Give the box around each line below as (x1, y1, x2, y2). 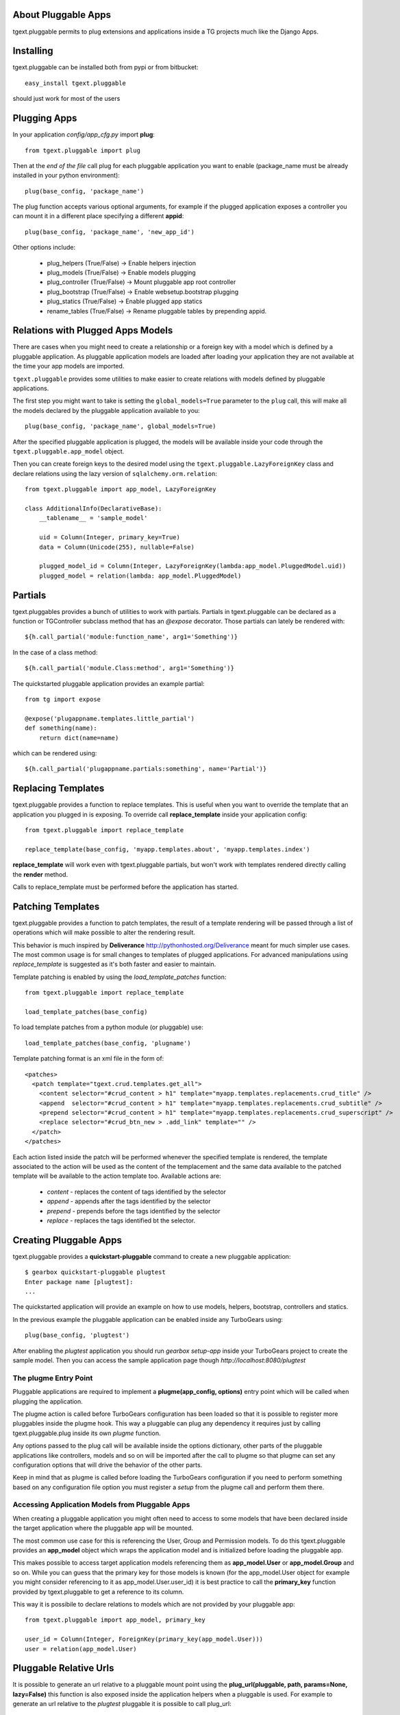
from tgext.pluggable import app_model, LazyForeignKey (25, 486, 216, 493)
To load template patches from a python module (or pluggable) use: (12, 1023, 203, 1032)
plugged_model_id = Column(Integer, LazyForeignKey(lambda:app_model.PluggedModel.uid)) (38, 563, 347, 570)
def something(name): (25, 724, 97, 732)
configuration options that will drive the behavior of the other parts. (12, 1460, 203, 1469)
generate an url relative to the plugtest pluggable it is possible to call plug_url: (12, 1700, 232, 1708)
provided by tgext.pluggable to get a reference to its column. (12, 1587, 184, 1596)
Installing (12, 45, 54, 57)
